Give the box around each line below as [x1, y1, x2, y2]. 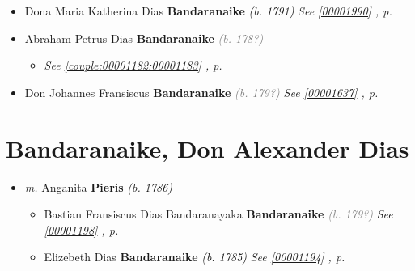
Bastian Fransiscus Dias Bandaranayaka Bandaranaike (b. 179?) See [44, 205, 393, 222]
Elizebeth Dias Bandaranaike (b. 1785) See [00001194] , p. [44, 248, 345, 265]
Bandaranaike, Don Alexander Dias [6, 131, 409, 164]
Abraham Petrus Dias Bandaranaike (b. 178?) [24, 29, 264, 46]
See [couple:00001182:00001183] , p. [44, 57, 222, 74]
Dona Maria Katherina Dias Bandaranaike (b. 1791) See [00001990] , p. [24, 2, 392, 19]
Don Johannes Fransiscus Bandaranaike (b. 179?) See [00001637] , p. [24, 83, 379, 100]
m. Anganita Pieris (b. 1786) [24, 178, 173, 195]
